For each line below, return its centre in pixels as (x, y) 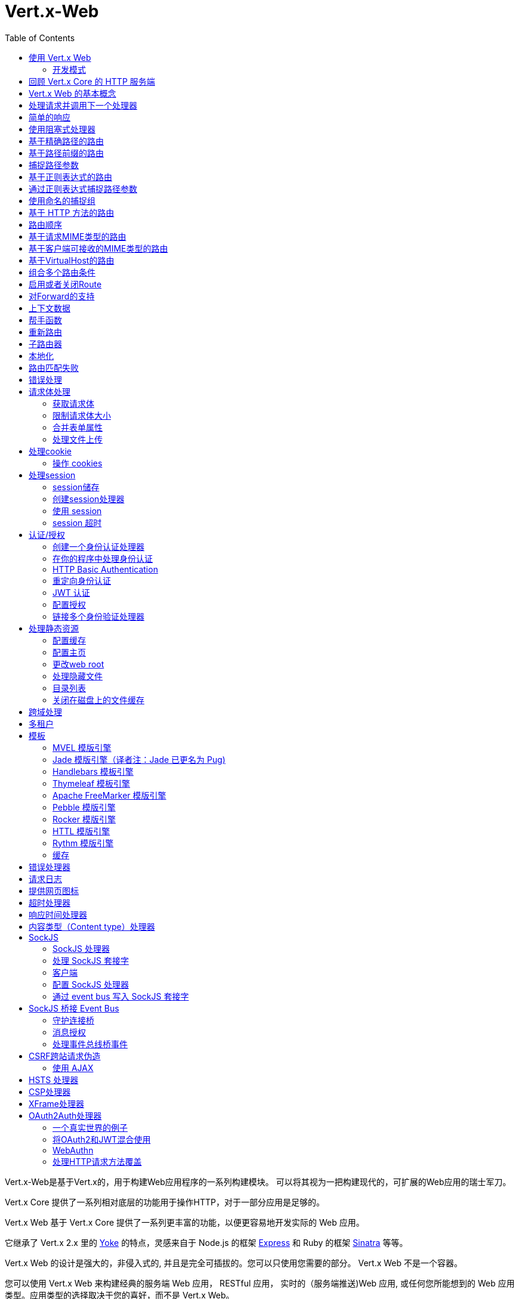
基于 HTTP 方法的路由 (72, 212)
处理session (52, 475)
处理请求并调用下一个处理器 (83, 105)
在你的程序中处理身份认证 (103, 558)
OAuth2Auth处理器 (65, 1115)
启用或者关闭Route (65, 284)
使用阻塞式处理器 (62, 129)
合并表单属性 (78, 427)
